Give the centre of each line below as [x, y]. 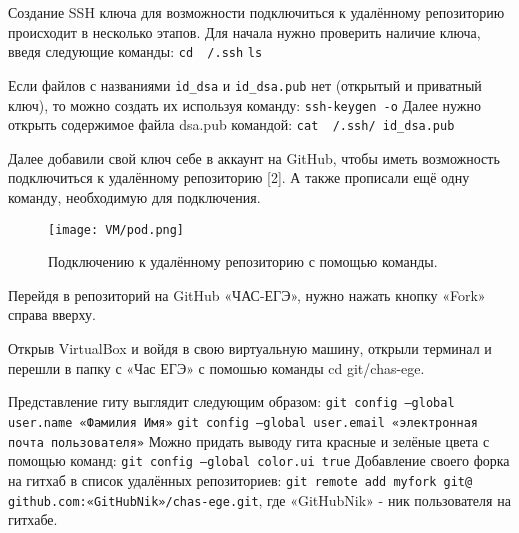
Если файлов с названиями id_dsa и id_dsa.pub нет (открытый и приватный [245, 84]
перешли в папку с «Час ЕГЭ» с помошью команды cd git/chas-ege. [216, 367]
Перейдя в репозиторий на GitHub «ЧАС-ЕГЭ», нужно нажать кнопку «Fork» [247, 294]
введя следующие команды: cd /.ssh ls [135, 51]
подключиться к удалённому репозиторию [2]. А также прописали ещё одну [239, 177]
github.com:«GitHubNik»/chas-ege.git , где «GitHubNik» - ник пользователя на [259, 499]
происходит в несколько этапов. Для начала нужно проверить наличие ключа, [244, 31]
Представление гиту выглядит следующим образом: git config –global [231, 401]
